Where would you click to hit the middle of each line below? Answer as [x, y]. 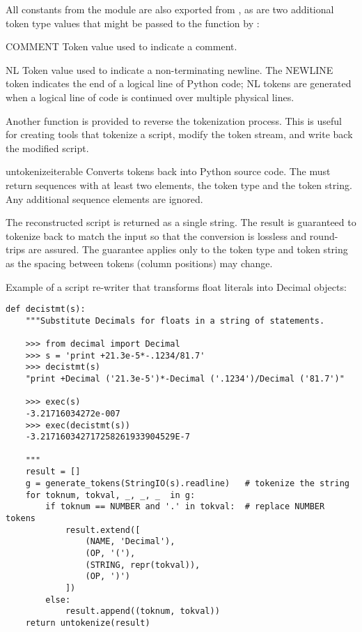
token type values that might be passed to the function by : [133, 23]
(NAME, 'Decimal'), [130, 542]
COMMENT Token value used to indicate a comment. [121, 46]
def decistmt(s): [46, 309]
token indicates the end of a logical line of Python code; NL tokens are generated [179, 83]
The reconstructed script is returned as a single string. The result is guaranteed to [181, 222]
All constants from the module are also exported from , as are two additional [170, 9]
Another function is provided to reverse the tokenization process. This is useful [174, 120]
